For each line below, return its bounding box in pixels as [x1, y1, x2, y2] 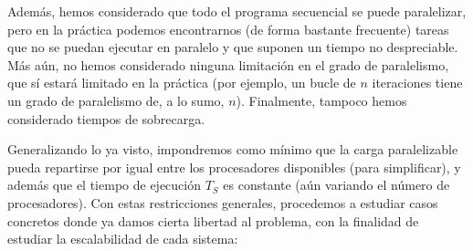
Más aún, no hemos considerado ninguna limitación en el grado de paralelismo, [7, 55, 449, 74]
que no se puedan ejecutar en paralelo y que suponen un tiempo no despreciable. [7, 37, 458, 57]
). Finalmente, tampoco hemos [236, 90, 407, 110]
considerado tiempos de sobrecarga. [7, 109, 205, 128]
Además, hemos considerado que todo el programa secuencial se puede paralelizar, [7, 2, 467, 20]
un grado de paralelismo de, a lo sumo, [7, 90, 225, 110]
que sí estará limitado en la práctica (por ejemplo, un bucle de [7, 73, 356, 92]
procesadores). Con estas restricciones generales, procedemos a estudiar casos [7, 193, 438, 212]
